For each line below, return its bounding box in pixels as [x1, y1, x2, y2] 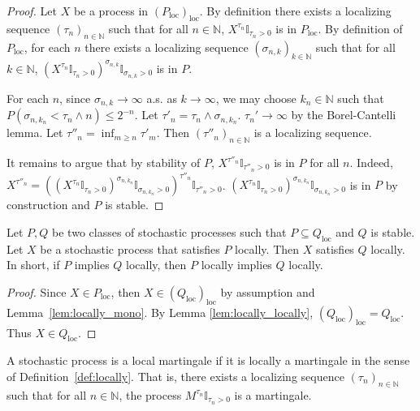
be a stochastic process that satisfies [40, 240, 220, 257]
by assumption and [220, 283, 315, 300]
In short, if [6, 256, 60, 273]
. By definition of [318, 19, 403, 36]
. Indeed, [349, 154, 393, 170]
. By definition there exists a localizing [199, 2, 392, 19]
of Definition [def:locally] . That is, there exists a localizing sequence [6, 367, 344, 384]
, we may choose [215, 89, 297, 106]
